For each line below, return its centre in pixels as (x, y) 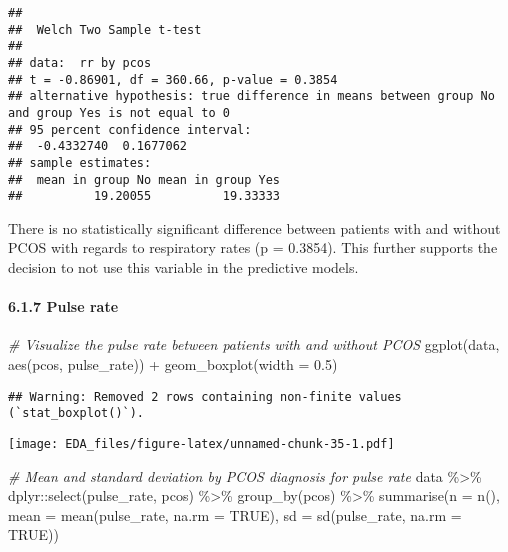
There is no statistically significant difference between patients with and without (254, 227)
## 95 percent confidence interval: (130, 129)
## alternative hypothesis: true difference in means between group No (251, 96)
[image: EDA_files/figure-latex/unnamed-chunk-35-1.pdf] (201, 443)
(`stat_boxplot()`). (76, 413)
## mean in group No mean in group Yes (144, 179)
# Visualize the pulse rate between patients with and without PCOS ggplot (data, (254, 344)
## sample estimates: (80, 162)
